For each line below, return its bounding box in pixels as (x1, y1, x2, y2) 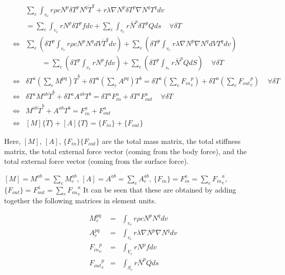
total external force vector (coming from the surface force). (4, 156, 189, 166)
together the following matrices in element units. (4, 195, 156, 206)
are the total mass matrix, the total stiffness (101, 135, 241, 146)
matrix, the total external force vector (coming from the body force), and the (4, 145, 247, 156)
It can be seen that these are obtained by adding (83, 184, 236, 195)
